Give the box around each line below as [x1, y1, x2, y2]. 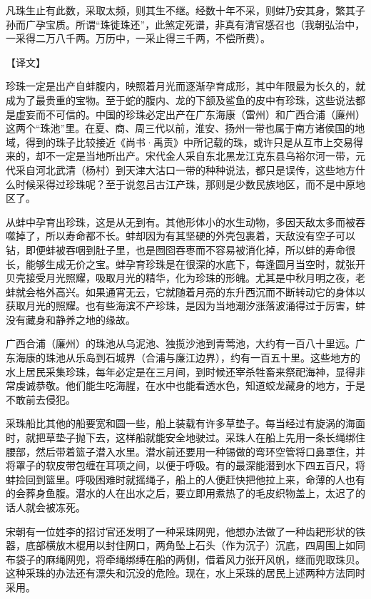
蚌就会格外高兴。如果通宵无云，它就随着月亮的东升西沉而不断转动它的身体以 [6, 284, 365, 299]
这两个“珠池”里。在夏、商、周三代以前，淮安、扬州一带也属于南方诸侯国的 [6, 121, 355, 135]
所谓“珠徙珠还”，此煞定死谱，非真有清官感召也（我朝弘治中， [75, 16, 365, 31]
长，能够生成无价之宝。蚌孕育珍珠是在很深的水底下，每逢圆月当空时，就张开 [6, 256, 365, 271]
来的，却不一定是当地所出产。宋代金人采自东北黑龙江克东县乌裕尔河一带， [6, 148, 355, 163]
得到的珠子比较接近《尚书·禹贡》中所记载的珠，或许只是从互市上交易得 [25, 134, 363, 149]
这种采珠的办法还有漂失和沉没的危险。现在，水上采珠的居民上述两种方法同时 [6, 565, 365, 580]
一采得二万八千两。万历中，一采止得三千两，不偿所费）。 [6, 31, 270, 46]
